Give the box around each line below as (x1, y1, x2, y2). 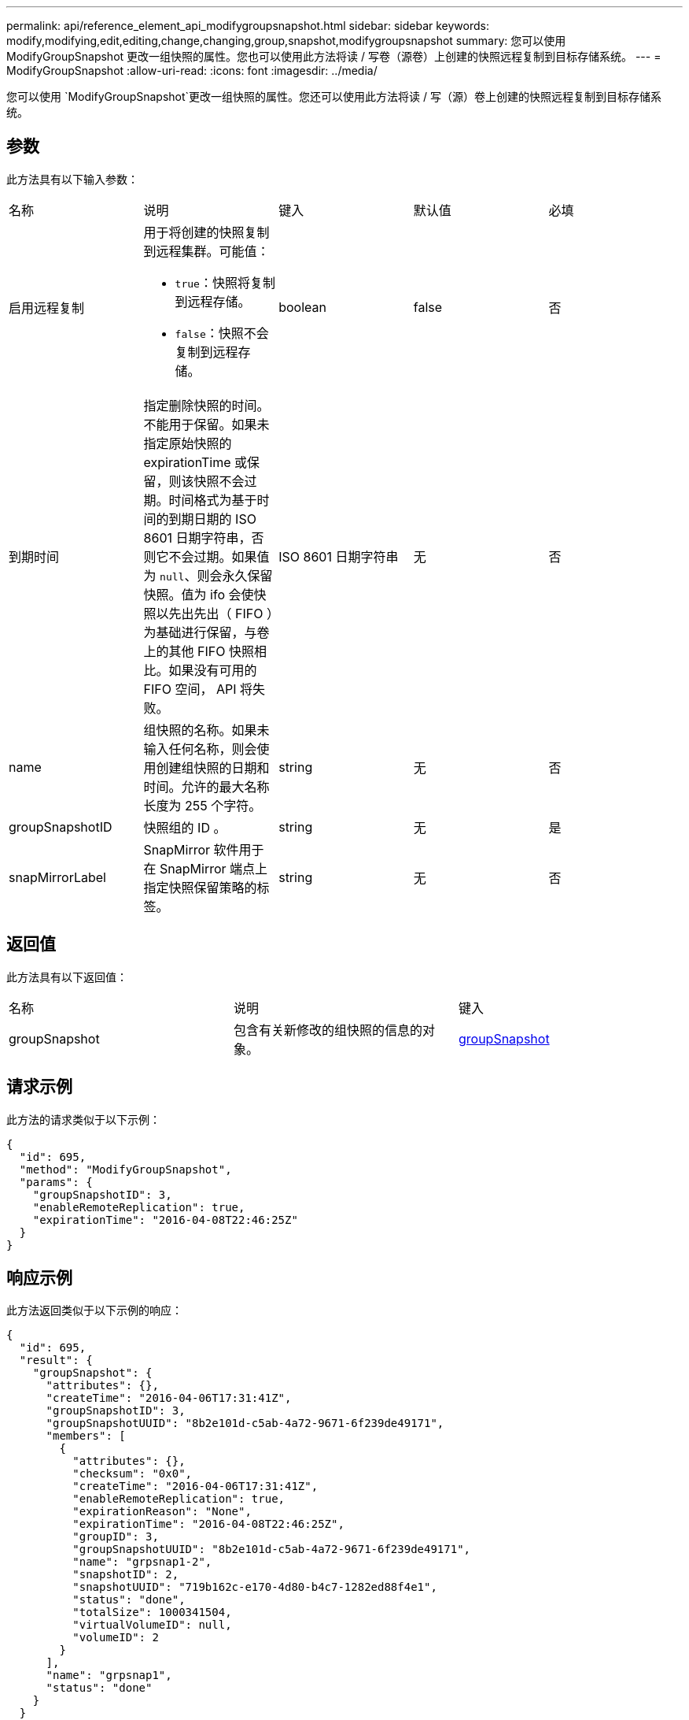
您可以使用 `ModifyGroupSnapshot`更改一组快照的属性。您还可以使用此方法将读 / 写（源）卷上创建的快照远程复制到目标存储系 (6, 90, 662, 103)
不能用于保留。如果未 (143, 416, 270, 432)
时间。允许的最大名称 (143, 778, 270, 795)
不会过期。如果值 (168, 548, 270, 565)
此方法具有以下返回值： (6, 969, 127, 984)
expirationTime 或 (143, 454, 248, 470)
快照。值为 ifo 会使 (143, 586, 254, 602)
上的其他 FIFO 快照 (143, 643, 255, 659)
